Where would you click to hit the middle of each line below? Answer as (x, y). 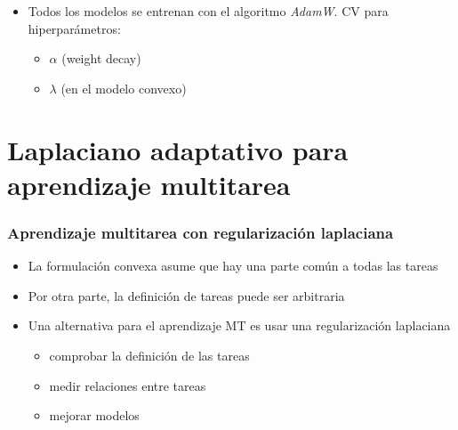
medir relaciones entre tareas (128, 385)
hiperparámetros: (74, 28)
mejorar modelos (94, 415)
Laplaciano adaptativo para (178, 149)
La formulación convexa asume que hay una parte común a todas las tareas (233, 266)
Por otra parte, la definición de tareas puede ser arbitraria (186, 295)
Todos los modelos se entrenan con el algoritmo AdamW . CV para (208, 11)
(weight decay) (101, 58)
